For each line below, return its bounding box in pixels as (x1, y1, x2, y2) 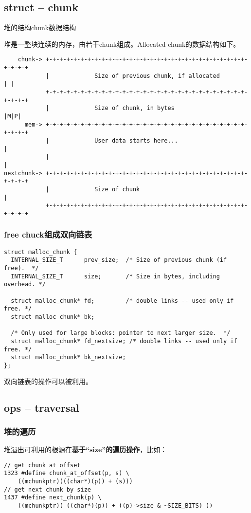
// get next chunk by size (4, 486, 91, 493)
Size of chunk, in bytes (94, 105, 175, 112)
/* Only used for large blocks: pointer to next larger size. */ (11, 330, 231, 337)
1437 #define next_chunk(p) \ (4, 494, 102, 501)
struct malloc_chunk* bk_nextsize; (11, 354, 126, 361)
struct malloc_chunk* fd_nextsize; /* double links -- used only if (11, 337, 237, 345)
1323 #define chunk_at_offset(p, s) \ (4, 470, 129, 477)
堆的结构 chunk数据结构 (4, 22, 76, 33)
